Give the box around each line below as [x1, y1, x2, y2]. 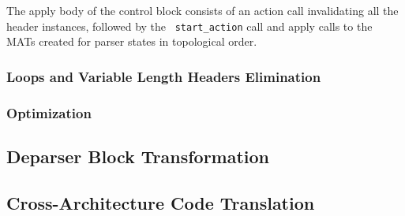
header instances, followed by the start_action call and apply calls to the [6, 17, 373, 34]
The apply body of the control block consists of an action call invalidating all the [6, 2, 399, 18]
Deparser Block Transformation [6, 143, 270, 168]
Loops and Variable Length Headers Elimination [6, 66, 321, 86]
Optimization [6, 102, 92, 122]
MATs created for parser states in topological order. [6, 33, 257, 50]
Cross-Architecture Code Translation [6, 190, 315, 214]
